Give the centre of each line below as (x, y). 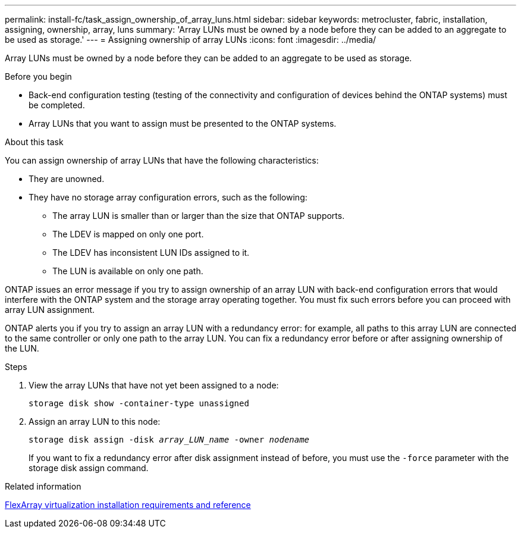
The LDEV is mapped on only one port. (128, 234)
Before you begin (38, 76)
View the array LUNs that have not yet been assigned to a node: (154, 385)
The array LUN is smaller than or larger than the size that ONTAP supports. (199, 216)
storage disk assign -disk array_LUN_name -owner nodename (169, 440)
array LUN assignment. (50, 310)
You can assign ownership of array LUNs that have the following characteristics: (162, 160)
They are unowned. (67, 179)
